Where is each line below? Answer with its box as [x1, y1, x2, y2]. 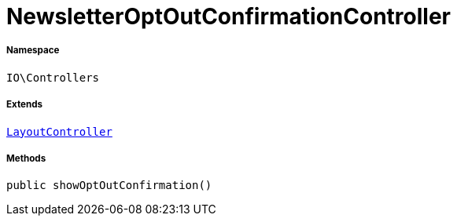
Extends [6, 99, 43, 111]
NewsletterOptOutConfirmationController [6, 3, 451, 30]
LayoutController [6, 125, 112, 138]
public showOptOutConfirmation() [6, 179, 212, 192]
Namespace [6, 45, 60, 56]
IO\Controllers [6, 71, 100, 84]
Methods [6, 152, 46, 164]
